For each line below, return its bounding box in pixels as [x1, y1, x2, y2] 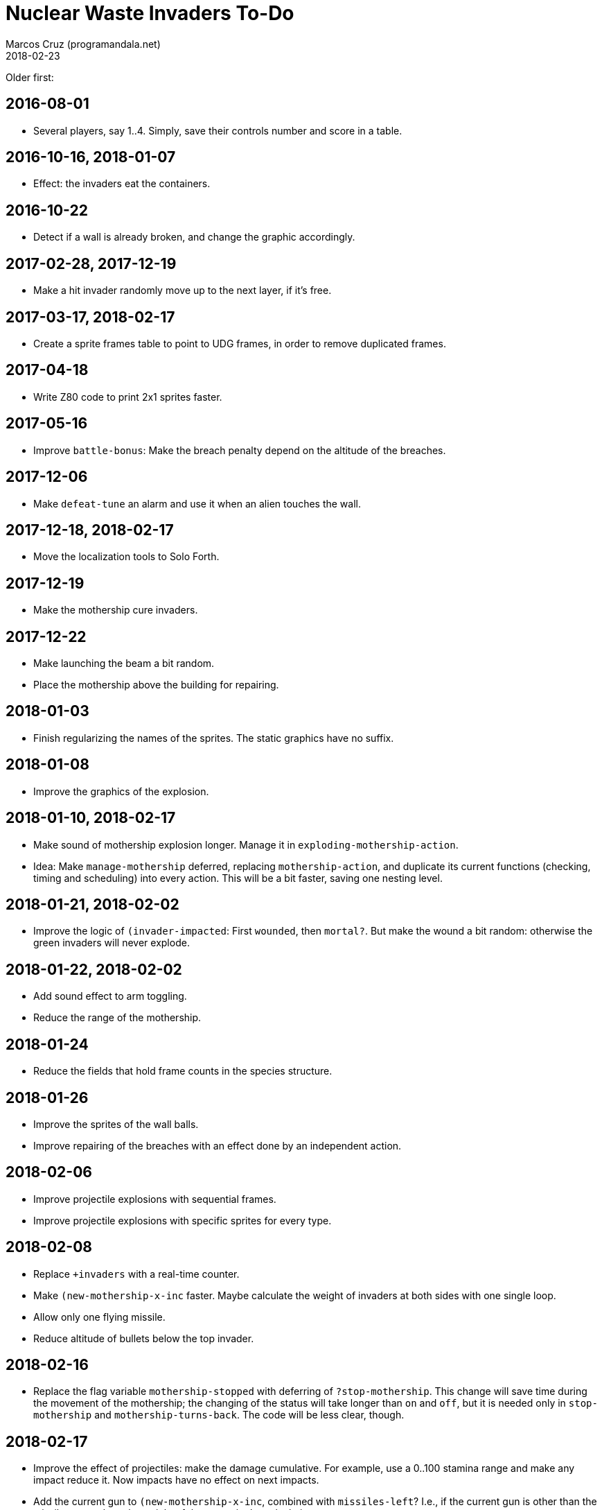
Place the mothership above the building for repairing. [33, 679, 279, 691]
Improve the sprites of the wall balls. [33, 1118, 199, 1130]
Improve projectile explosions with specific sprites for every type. [33, 1214, 332, 1226]
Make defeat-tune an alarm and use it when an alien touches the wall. [33, 497, 361, 510]
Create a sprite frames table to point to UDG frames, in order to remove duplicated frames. [33, 337, 446, 349]
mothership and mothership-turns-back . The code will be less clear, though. [33, 1409, 405, 1421]
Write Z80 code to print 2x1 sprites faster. [33, 390, 222, 403]
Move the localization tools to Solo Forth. [33, 550, 220, 563]
